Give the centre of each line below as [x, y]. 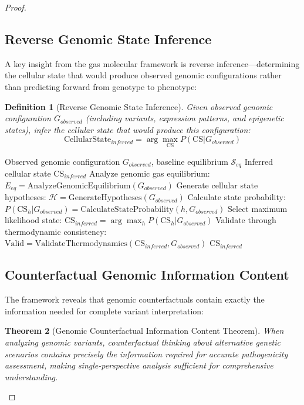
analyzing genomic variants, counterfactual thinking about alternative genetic [143, 342]
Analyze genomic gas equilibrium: [149, 173]
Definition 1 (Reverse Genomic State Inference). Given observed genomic [139, 106]
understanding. [31, 376]
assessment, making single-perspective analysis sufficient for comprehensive [139, 365]
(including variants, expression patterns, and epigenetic [185, 118]
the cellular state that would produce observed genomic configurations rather [143, 75]
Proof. [16, 7]
